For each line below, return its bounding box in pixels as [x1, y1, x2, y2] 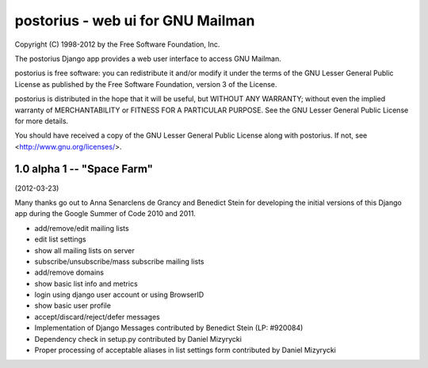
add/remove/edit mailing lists [34, 223, 130, 233]
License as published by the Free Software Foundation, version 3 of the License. [14, 79, 277, 89]
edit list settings [34, 234, 86, 245]
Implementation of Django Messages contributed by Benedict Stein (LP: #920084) [34, 323, 304, 332]
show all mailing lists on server [34, 245, 135, 255]
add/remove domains [34, 267, 105, 277]
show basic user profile [34, 301, 111, 310]
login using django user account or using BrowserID [34, 290, 204, 300]
